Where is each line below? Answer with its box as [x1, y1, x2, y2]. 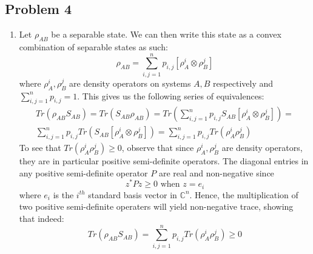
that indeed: [19, 212, 64, 225]
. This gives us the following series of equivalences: [77, 89, 264, 102]
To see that [19, 141, 61, 154]
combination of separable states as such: [19, 41, 168, 53]
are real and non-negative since [158, 166, 274, 179]
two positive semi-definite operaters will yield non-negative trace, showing [19, 200, 294, 213]
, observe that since [121, 141, 194, 154]
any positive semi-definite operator [19, 166, 148, 179]
